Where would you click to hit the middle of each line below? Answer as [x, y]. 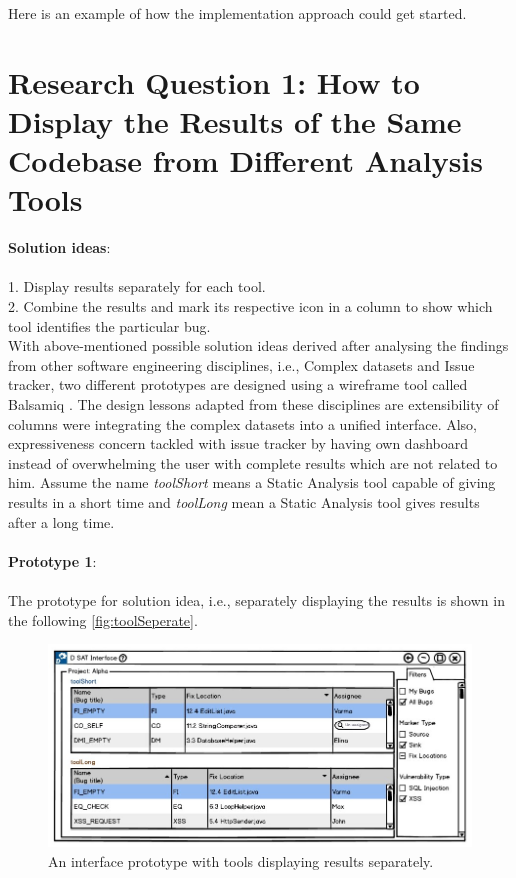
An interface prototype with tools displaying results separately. [241, 860]
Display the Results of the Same [235, 120]
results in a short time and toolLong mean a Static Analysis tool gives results [244, 502]
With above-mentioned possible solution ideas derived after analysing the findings [258, 345]
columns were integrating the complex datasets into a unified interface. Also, [243, 423]
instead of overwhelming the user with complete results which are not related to [253, 462]
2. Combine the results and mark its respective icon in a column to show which [250, 306]
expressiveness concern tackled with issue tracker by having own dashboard [238, 443]
